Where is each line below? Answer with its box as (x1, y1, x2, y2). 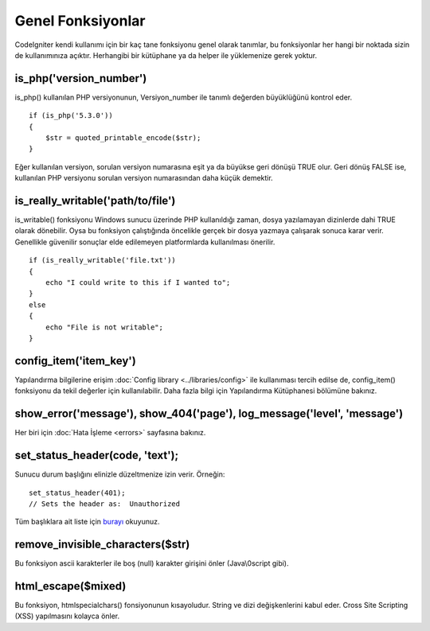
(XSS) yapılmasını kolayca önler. (14, 611, 120, 621)
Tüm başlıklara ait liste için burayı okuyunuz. (14, 517, 160, 527)
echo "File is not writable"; (45, 322, 163, 332)
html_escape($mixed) (14, 579, 127, 593)
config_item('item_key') (14, 354, 137, 368)
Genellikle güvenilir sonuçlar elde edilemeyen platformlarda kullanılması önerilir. (14, 237, 276, 247)
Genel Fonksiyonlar (14, 12, 146, 29)
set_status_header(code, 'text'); (14, 449, 179, 462)
